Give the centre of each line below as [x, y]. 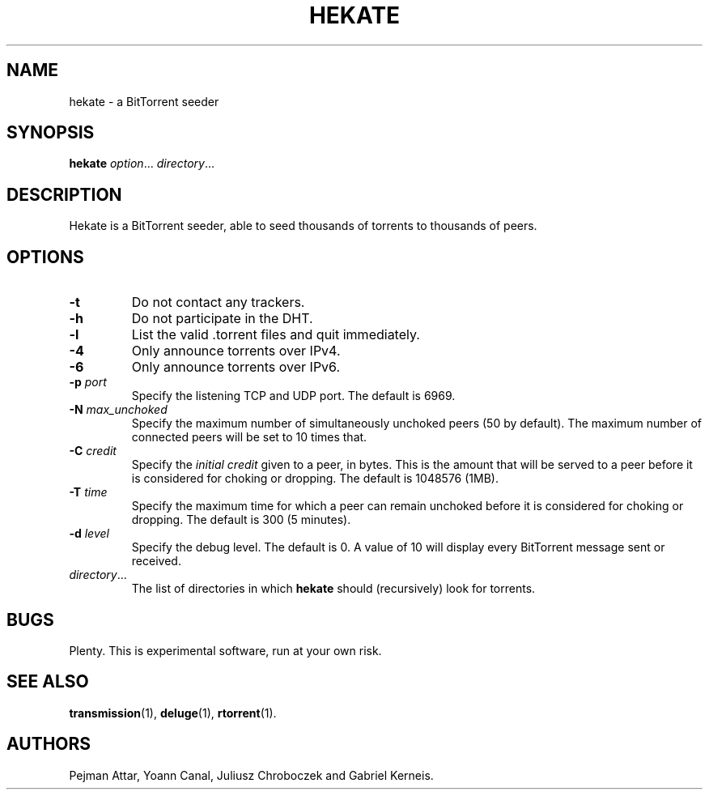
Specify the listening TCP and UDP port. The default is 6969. [293, 396]
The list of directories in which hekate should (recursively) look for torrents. [333, 589]
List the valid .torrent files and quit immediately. [276, 335]
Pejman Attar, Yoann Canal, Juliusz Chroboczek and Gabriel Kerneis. [251, 775]
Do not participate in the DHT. [222, 319]
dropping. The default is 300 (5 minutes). [241, 520]
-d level [89, 534]
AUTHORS [49, 744]
